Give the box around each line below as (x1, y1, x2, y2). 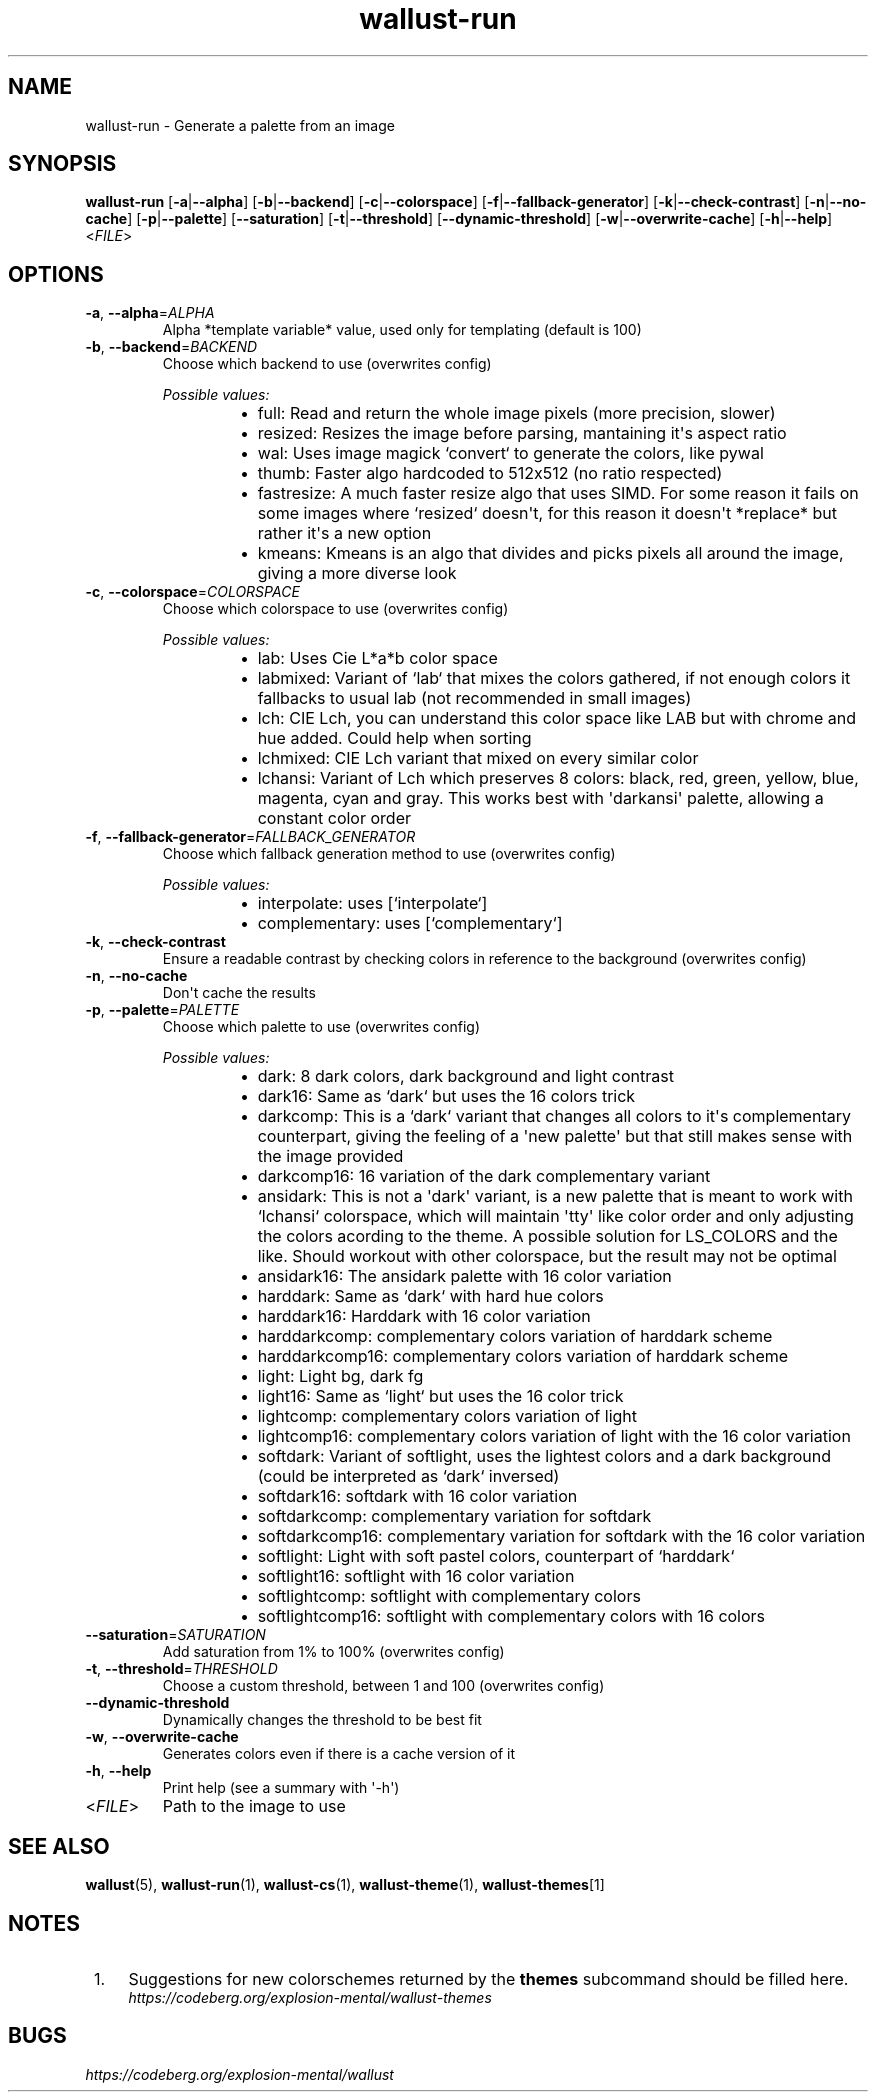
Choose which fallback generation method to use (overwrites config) (162, 845, 616, 863)
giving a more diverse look (257, 563, 457, 584)
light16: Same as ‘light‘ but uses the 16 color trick (257, 1386, 624, 1407)
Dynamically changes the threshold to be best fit (162, 1711, 482, 1729)
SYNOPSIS (8, 151, 117, 177)
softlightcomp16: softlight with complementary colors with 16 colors (257, 1606, 766, 1627)
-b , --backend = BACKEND (85, 338, 258, 356)
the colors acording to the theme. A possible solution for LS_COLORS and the (257, 1226, 838, 1247)
